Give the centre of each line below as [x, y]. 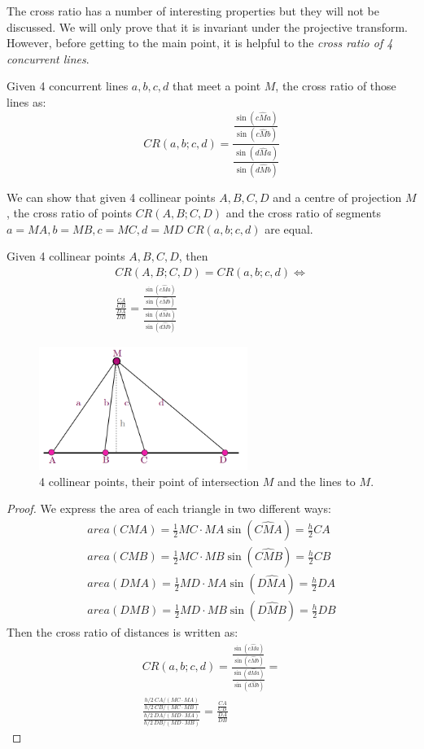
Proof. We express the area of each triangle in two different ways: [169, 508]
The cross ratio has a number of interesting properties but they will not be [193, 11]
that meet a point [216, 86]
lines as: [26, 101]
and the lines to [317, 481]
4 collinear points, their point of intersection [149, 481]
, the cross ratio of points [69, 213]
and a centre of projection [337, 197]
